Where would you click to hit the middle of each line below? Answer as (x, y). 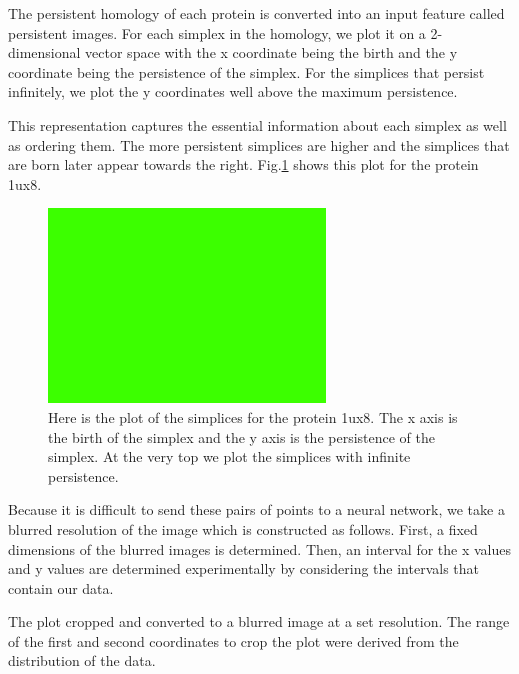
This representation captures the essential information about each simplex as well (257, 124)
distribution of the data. (82, 660)
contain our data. (61, 587)
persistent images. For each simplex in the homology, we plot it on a (217, 32)
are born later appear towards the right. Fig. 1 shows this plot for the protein (243, 164)
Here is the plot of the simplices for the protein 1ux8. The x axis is (253, 416)
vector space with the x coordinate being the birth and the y (271, 52)
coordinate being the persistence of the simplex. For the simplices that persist (246, 71)
